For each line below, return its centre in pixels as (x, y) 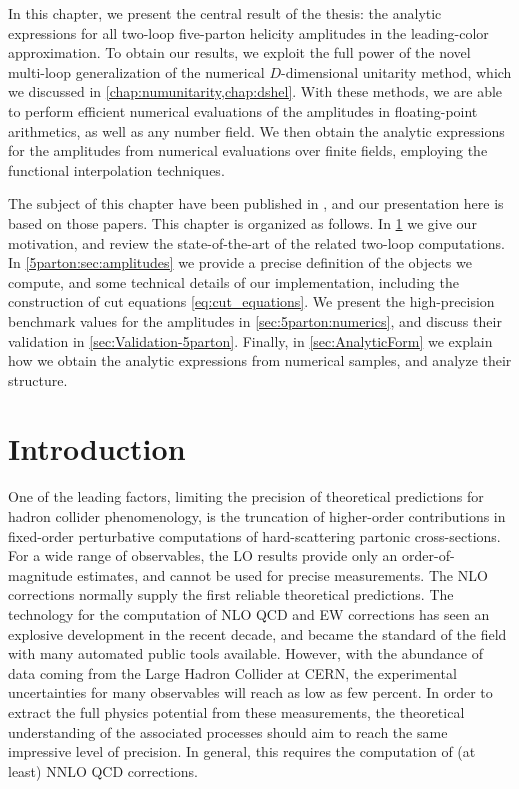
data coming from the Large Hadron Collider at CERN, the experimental (232, 672)
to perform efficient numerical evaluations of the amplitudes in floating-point (243, 110)
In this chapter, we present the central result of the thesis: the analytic (225, 13)
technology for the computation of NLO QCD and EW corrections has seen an (249, 613)
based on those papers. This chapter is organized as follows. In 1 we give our (242, 222)
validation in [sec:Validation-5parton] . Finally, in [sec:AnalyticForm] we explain (250, 340)
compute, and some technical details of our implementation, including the (233, 281)
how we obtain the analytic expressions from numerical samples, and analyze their (260, 360)
